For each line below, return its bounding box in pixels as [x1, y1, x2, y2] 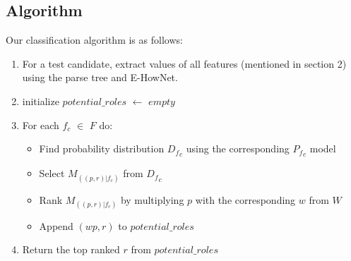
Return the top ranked [22, 242, 120, 257]
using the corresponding [186, 141, 290, 156]
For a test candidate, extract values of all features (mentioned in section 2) [22, 56, 347, 71]
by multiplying [120, 192, 184, 207]
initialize [22, 93, 59, 108]
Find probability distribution [39, 141, 165, 156]
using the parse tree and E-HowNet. [22, 70, 178, 85]
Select [39, 166, 65, 181]
